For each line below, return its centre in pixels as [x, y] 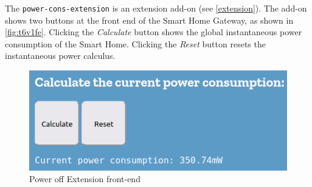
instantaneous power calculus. [60, 56]
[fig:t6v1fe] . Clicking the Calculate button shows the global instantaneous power [154, 32]
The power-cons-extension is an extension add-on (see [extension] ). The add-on [156, 8]
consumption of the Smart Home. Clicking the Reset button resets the [135, 43]
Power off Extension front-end [85, 179]
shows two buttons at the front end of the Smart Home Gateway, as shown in [149, 20]
